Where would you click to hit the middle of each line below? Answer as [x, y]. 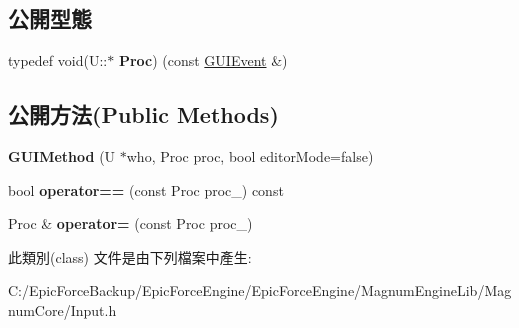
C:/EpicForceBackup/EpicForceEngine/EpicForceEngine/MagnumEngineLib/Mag [260, 290]
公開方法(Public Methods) [143, 114]
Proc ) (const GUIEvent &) [203, 60]
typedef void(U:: [58, 60]
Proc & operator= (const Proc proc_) [130, 223]
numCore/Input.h [62, 309]
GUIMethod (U [62, 156]
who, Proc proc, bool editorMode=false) [250, 156]
